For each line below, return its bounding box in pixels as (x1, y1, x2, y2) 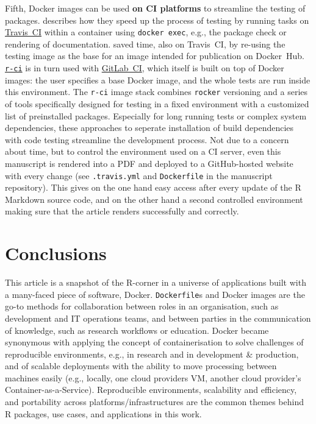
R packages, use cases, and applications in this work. (5, 407, 202, 420)
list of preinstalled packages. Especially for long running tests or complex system (5, 109, 307, 122)
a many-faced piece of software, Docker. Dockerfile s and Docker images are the (5, 288, 305, 300)
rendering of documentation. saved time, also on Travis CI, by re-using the (5, 37, 285, 50)
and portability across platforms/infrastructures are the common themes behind (5, 395, 304, 408)
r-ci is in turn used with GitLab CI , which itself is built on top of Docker (5, 62, 284, 74)
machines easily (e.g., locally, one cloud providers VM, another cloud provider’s (5, 371, 301, 384)
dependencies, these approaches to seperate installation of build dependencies (5, 121, 294, 134)
